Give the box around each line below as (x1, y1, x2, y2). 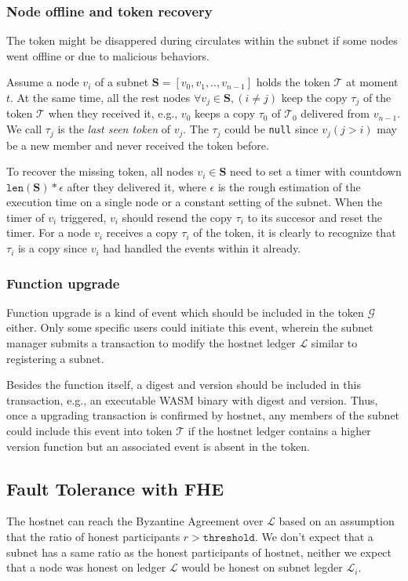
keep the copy (281, 89, 348, 105)
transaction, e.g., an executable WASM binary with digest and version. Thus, (6, 391, 378, 408)
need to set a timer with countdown (230, 163, 402, 180)
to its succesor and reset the (247, 209, 382, 225)
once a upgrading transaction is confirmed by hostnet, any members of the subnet (6, 407, 400, 423)
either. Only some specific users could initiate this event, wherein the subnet (6, 319, 373, 336)
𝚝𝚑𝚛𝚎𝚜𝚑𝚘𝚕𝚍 (202, 532, 255, 544)
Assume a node (6, 74, 79, 90)
